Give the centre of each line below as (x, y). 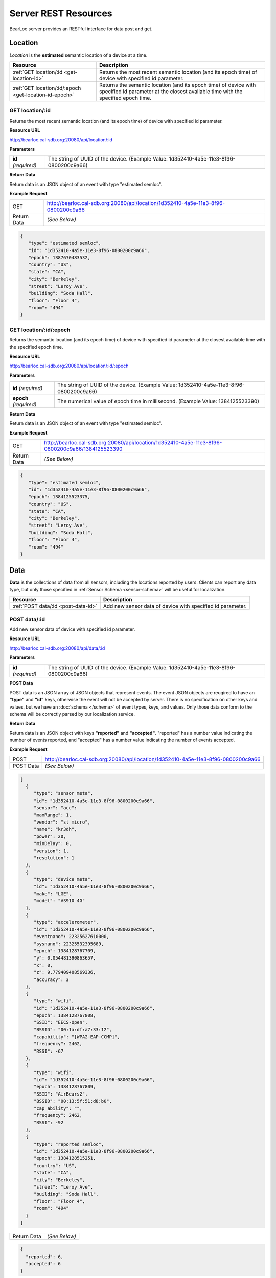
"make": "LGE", (52, 894)
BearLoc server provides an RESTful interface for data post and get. (81, 29)
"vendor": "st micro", (62, 822)
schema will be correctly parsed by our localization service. (72, 714)
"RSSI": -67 (49, 1051)
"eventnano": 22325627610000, (71, 937)
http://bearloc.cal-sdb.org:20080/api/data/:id (57, 648)
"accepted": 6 (43, 1264)
